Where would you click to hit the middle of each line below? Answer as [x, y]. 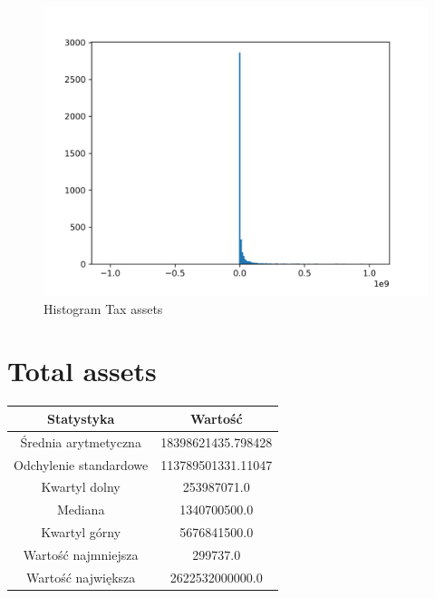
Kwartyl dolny [81, 487]
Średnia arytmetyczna [81, 441]
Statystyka [81, 418]
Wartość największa [81, 577]
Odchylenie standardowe [81, 464]
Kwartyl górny [81, 532]
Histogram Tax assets [103, 308]
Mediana [81, 510]
